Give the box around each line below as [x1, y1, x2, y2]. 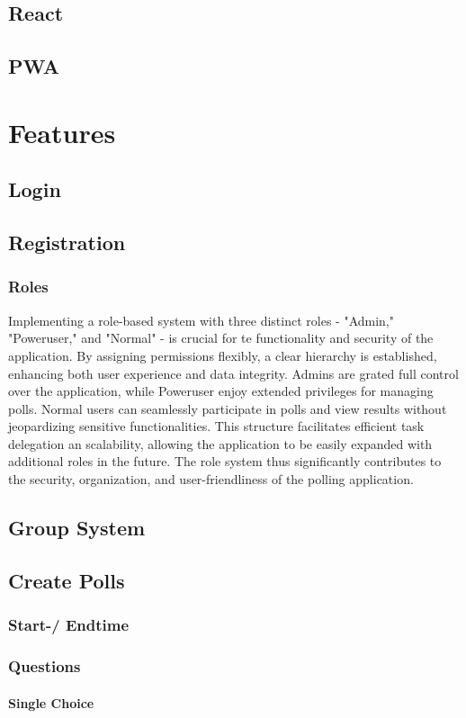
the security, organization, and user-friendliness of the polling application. [8, 470, 414, 489]
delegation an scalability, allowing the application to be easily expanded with [8, 434, 433, 453]
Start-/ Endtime [8, 614, 130, 636]
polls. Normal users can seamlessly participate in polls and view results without [8, 399, 447, 417]
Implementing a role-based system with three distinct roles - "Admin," [8, 310, 394, 329]
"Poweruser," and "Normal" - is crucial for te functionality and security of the [8, 328, 434, 347]
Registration [8, 229, 126, 256]
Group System [8, 514, 146, 542]
